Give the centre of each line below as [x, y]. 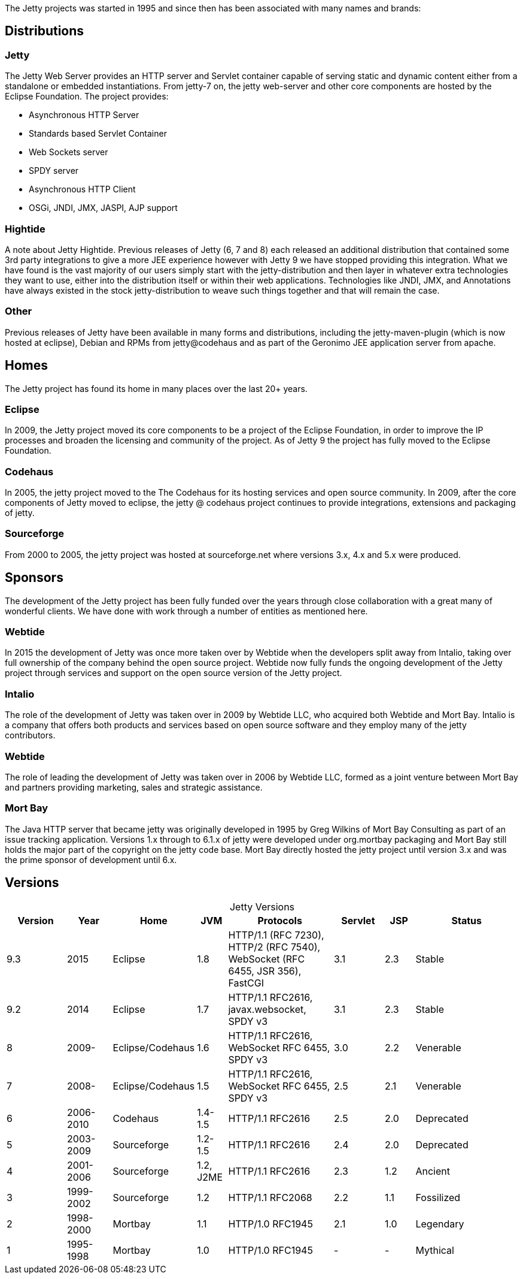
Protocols [280, 920]
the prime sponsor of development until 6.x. [91, 859]
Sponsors [34, 578]
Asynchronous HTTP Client [82, 189]
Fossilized [438, 1197]
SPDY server [54, 171]
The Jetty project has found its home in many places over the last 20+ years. [156, 388]
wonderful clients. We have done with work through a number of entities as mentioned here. [186, 611]
